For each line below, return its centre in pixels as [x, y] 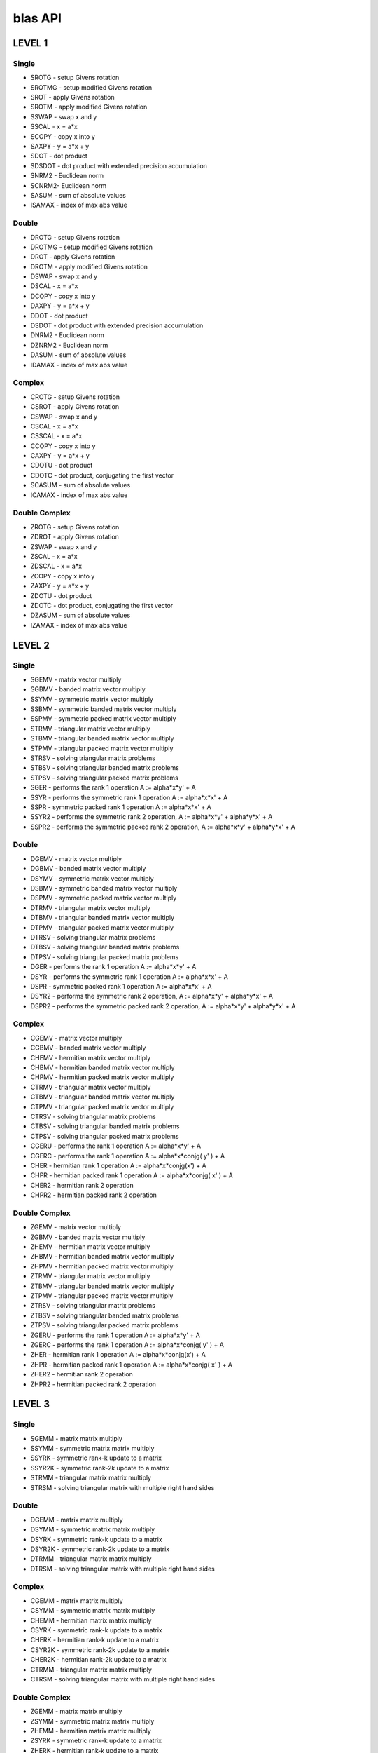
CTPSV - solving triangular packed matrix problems [105, 1136]
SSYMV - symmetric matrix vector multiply [92, 699]
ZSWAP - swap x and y [64, 546]
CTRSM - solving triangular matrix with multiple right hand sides [123, 1679]
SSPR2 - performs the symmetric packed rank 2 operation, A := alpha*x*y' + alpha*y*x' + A [163, 827]
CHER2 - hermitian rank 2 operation [82, 1185]
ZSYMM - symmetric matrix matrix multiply [92, 1721]
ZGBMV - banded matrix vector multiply [88, 1237]
